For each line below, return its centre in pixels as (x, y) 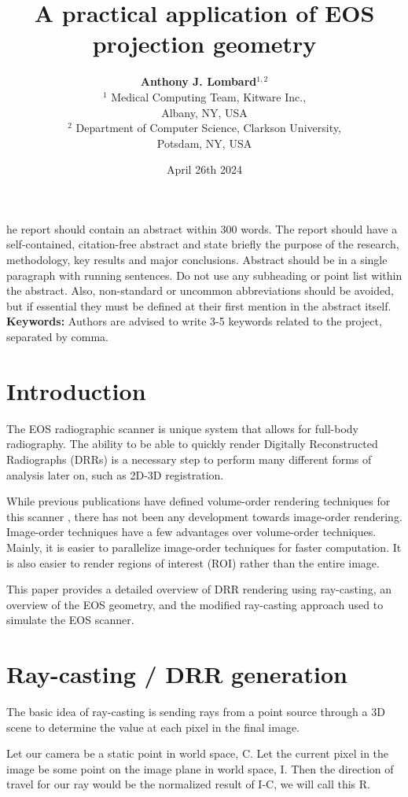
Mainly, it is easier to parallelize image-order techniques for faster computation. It (204, 547)
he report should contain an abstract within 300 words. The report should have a (202, 228)
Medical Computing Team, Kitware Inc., (209, 96)
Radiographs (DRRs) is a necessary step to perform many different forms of (189, 459)
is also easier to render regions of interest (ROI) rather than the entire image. (193, 562)
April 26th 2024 (204, 169)
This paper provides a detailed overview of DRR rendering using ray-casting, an (199, 589)
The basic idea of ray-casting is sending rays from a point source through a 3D (196, 711)
